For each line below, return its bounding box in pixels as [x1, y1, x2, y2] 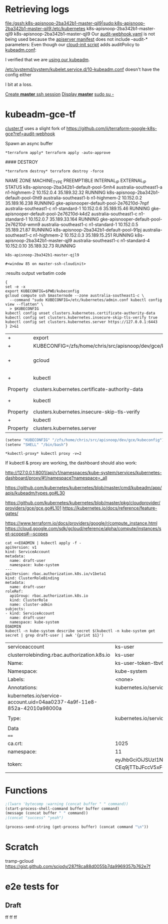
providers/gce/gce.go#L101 [5, 505, 61, 511]
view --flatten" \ [5, 301, 43, 307]
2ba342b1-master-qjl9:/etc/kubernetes [5, 25, 86, 31]
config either [5, 71, 31, 77]
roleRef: [5, 589, 23, 594]
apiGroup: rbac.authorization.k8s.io [9, 593, 88, 598]
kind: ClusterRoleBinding [5, 576, 59, 581]
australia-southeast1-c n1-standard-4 [73, 237, 150, 243]
